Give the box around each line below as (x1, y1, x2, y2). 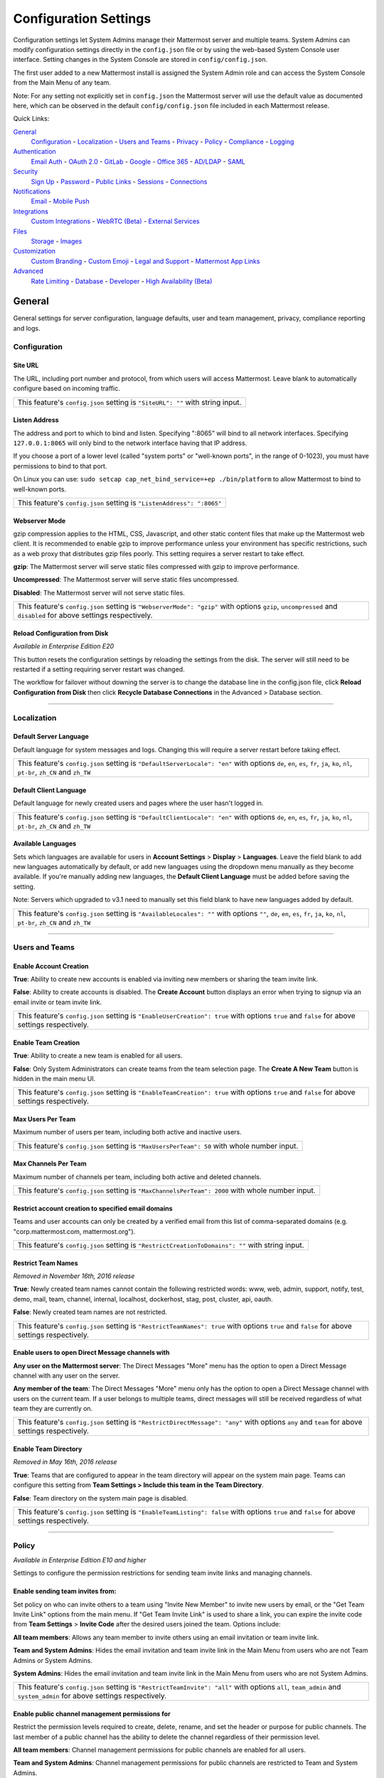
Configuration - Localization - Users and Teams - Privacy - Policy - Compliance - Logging (31, 137, 294, 146)
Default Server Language (13, 733, 89, 741)
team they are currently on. (13, 1405, 93, 1413)
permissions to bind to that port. (13, 462, 107, 470)
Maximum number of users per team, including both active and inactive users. (13, 1128, 242, 1136)
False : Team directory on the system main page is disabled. (13, 1494, 188, 1502)
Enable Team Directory (13, 1444, 82, 1454)
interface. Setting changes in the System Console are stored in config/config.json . (13, 55, 268, 64)
